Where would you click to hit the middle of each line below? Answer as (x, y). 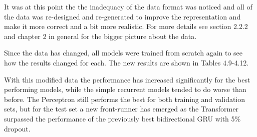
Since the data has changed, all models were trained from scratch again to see (123, 53)
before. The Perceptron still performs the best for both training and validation (125, 99)
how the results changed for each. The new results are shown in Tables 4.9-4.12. (126, 62)
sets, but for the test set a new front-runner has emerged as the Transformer (121, 109)
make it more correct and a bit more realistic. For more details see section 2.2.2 (126, 26)
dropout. (17, 128)
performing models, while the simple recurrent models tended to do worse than (125, 89)
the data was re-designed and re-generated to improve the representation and (122, 16)
